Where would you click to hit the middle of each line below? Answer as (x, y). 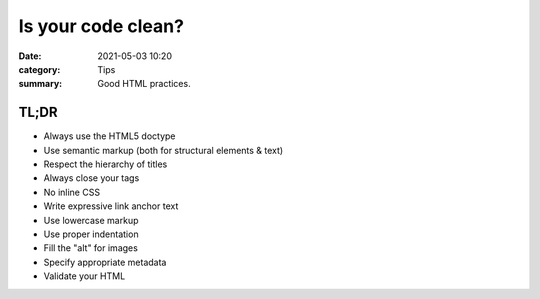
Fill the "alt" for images (91, 248)
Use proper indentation (91, 234)
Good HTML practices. (144, 84)
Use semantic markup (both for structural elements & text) (163, 150)
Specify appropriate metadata (105, 262)
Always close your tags (91, 178)
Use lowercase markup (91, 220)
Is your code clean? (101, 26)
